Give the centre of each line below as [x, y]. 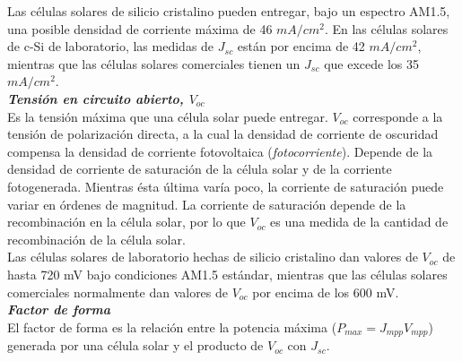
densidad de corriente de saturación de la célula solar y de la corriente [200, 169]
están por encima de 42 [301, 46]
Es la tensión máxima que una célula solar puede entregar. [168, 116]
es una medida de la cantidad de [359, 222]
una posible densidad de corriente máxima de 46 [140, 28]
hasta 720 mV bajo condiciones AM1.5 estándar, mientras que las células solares [227, 274]
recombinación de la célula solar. [96, 239]
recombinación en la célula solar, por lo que [126, 222]
